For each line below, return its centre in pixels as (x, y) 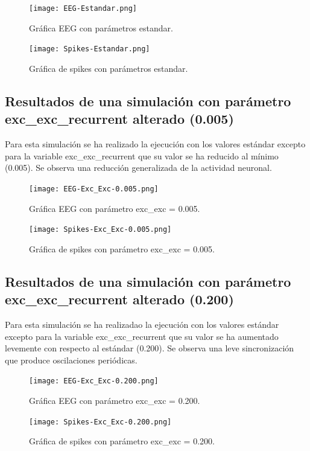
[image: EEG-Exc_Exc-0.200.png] (94, 381)
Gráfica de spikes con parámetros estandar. (109, 68)
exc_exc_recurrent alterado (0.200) (119, 299)
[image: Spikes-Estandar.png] (90, 49)
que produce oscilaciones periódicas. (71, 360)
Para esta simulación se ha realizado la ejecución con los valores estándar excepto (155, 144)
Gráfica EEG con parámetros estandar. (101, 27)
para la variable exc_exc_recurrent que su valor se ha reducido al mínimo (142, 155)
